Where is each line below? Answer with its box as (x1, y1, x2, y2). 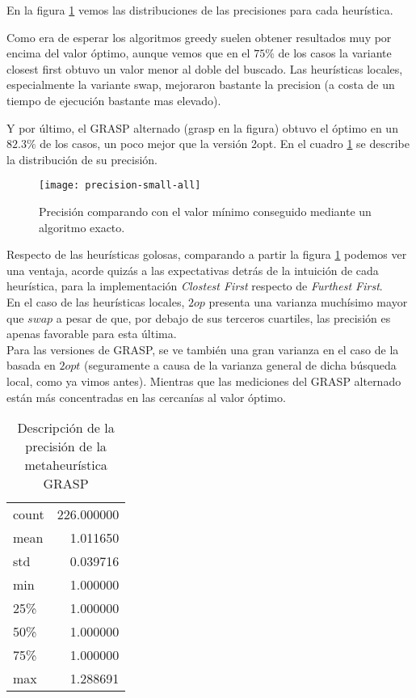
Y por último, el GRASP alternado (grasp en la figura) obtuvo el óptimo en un (6, 119, 398, 136)
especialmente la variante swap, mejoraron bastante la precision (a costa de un (6, 76, 395, 93)
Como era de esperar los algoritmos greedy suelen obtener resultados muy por (6, 28, 392, 45)
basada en (6, 357, 56, 374)
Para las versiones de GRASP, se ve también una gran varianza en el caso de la (6, 341, 399, 357)
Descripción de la (17, 418, 115, 438)
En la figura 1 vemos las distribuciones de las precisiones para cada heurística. (6, 2, 393, 18)
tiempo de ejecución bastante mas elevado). (6, 91, 221, 108)
